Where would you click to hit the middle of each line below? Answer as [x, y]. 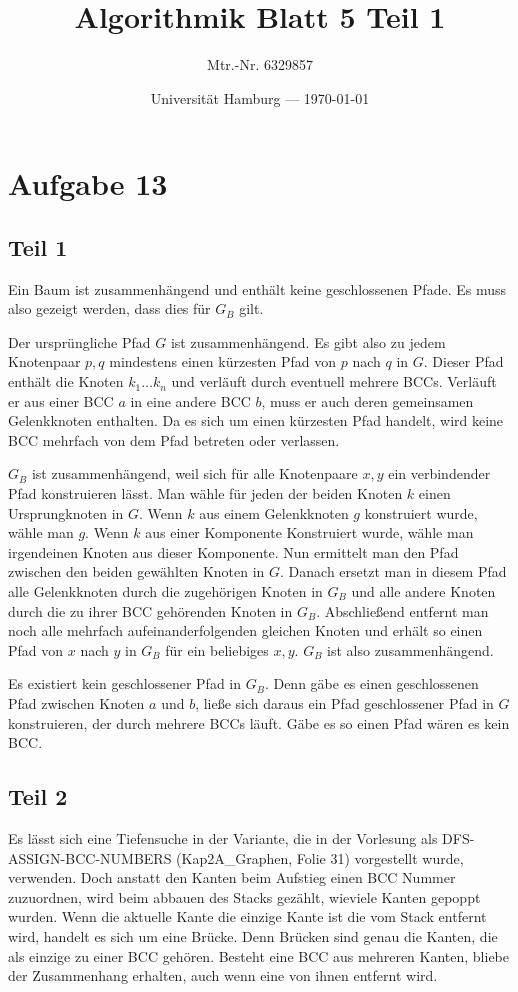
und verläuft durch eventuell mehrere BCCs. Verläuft [334, 381]
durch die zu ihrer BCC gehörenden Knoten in [150, 610]
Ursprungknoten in [66, 512]
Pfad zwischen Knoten [76, 702]
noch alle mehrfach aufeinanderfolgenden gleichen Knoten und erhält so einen [245, 630]
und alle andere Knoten [423, 591]
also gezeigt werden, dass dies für [109, 308]
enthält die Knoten [66, 381]
